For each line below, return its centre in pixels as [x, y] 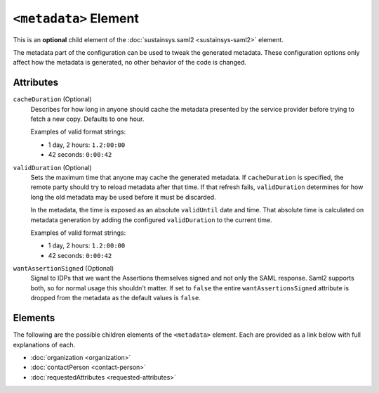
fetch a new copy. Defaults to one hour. [87, 119]
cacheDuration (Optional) [52, 99]
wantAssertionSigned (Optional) [64, 269]
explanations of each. [44, 344]
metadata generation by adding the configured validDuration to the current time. [152, 220]
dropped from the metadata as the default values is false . [116, 298]
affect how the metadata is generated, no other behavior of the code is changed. [130, 63]
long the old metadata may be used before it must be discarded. [124, 197]
